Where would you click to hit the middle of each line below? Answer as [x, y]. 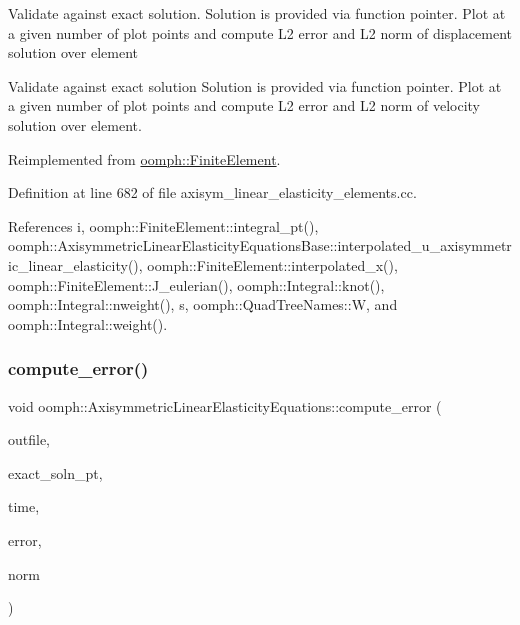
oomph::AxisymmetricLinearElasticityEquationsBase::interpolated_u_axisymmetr [260, 245]
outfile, [29, 439]
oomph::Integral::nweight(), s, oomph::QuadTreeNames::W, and [203, 304]
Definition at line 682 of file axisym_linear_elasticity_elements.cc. [212, 192]
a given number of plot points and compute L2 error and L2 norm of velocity [244, 105]
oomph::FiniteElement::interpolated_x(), [272, 264]
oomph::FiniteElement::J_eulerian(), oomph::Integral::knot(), [196, 284]
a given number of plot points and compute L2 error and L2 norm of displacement [260, 32]
